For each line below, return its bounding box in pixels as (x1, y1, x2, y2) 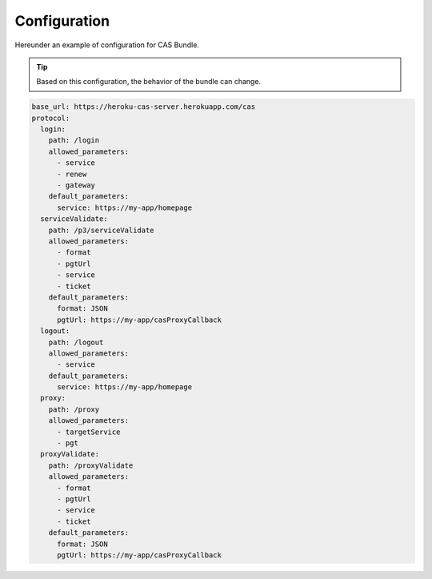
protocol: (31, 113, 70, 123)
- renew (57, 169, 87, 179)
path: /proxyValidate (48, 460, 134, 470)
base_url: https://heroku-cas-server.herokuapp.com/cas (31, 103, 256, 111)
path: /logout (48, 337, 104, 347)
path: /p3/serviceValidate (48, 225, 155, 235)
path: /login (48, 136, 100, 145)
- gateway (57, 181, 96, 190)
